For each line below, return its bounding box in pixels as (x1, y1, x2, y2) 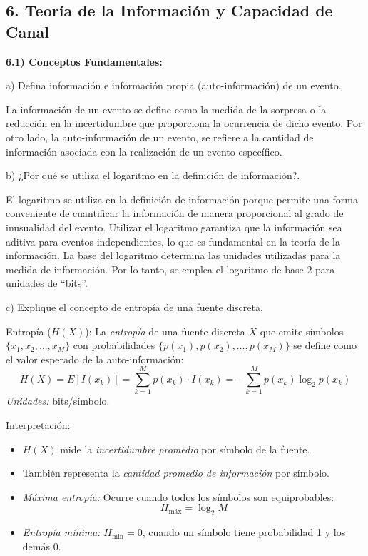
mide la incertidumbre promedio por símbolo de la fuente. (60, 441, 310, 456)
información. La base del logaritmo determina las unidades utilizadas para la (6, 248, 341, 263)
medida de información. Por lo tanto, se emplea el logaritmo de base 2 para (6, 261, 335, 276)
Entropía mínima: (22, 525, 101, 540)
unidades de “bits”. (6, 276, 88, 290)
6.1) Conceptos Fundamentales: (6, 54, 163, 69)
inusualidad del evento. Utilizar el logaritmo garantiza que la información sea (6, 219, 342, 234)
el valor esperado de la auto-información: (6, 351, 184, 366)
